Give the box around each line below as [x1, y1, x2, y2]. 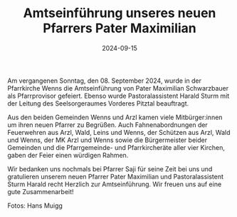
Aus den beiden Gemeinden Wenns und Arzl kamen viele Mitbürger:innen [7, 113, 223, 121]
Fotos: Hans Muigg [7, 201, 63, 210]
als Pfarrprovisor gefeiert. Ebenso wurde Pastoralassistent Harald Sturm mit [7, 91, 230, 100]
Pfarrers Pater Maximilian [42, 20, 197, 36]
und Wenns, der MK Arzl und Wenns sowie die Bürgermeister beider [7, 136, 208, 144]
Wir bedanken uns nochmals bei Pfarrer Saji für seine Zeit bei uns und [7, 164, 213, 173]
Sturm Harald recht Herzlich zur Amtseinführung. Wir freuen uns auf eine [7, 180, 222, 188]
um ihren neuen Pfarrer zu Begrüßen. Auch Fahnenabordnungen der [7, 120, 208, 129]
